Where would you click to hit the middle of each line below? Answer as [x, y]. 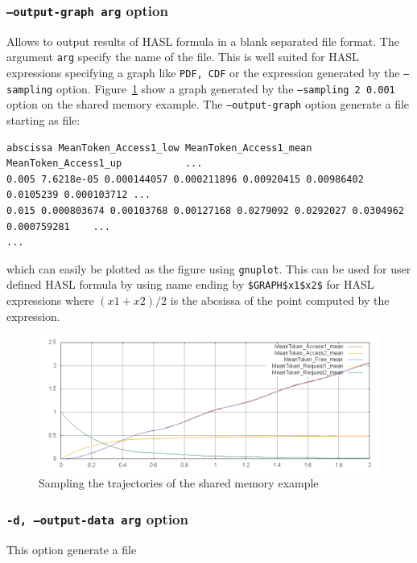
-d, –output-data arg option [97, 518]
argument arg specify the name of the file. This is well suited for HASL [183, 57]
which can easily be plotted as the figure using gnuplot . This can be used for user [209, 268]
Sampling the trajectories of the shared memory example [179, 483]
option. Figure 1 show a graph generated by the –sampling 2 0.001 [225, 88]
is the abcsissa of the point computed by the [280, 300]
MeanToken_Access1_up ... [105, 164]
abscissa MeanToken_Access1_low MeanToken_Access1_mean [159, 148]
